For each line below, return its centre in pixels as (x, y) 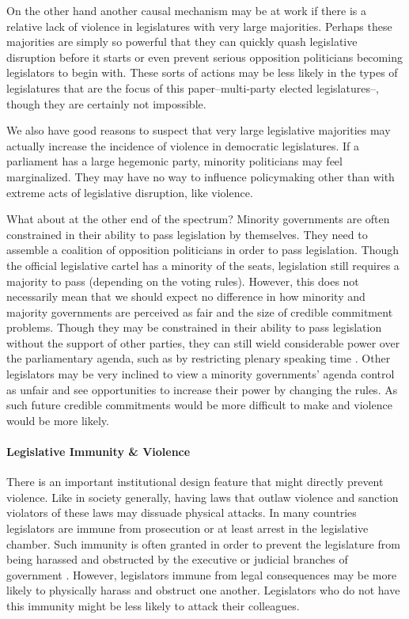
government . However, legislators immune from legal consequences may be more (202, 574)
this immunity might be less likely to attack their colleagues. (153, 605)
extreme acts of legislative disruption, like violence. (130, 192)
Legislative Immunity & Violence (98, 452)
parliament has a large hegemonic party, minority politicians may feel (174, 161)
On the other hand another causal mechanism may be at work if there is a (186, 10)
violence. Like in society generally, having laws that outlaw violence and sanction (203, 497)
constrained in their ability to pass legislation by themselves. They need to (187, 234)
